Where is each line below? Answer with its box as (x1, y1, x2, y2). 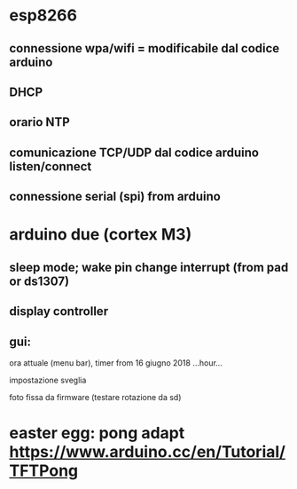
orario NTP (9, 114, 71, 130)
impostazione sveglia (9, 375, 87, 385)
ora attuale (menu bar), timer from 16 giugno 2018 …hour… (9, 357, 223, 368)
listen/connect (9, 159, 92, 174)
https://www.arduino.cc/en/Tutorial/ (9, 442, 286, 462)
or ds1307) (9, 273, 69, 288)
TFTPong (9, 461, 79, 481)
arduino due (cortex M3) (9, 225, 192, 245)
